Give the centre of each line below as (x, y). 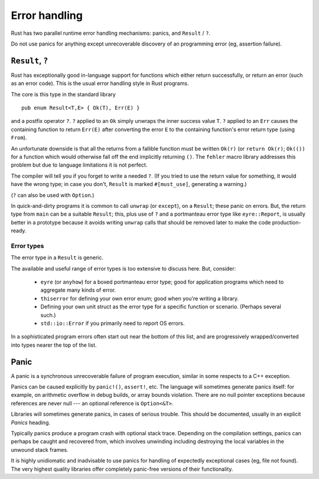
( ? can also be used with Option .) (53, 195)
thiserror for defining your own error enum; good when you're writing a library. (140, 298)
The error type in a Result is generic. (57, 258)
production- (287, 222)
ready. (19, 231)
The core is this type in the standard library (64, 94)
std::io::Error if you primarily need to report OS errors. (113, 323)
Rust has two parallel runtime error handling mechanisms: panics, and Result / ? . (111, 33)
